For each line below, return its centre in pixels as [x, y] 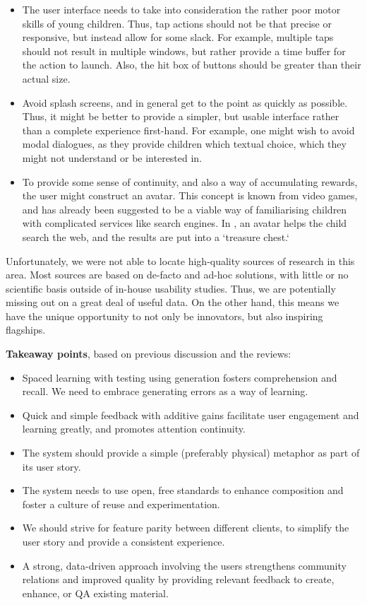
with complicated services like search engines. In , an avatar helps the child [185, 223]
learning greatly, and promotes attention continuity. [134, 429]
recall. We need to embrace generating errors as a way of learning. [165, 391]
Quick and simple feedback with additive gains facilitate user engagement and [191, 415]
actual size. [46, 78]
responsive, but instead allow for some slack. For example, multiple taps [178, 37]
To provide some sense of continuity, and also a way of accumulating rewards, [190, 181]
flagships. [26, 330]
